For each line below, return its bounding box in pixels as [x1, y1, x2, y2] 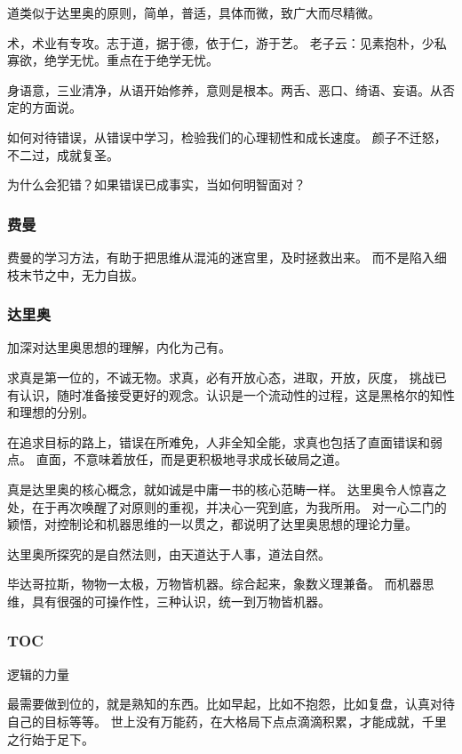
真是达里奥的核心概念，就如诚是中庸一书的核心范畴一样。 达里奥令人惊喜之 [7, 479, 447, 498]
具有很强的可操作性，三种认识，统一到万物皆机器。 [31, 591, 331, 610]
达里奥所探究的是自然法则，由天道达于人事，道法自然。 [7, 544, 331, 563]
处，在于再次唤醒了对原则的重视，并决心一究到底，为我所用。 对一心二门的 [7, 497, 447, 516]
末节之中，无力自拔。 [19, 265, 144, 284]
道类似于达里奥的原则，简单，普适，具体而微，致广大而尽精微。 [7, 4, 380, 21]
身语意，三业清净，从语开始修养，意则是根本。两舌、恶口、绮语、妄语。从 [7, 80, 442, 99]
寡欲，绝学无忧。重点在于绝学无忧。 [7, 51, 219, 69]
